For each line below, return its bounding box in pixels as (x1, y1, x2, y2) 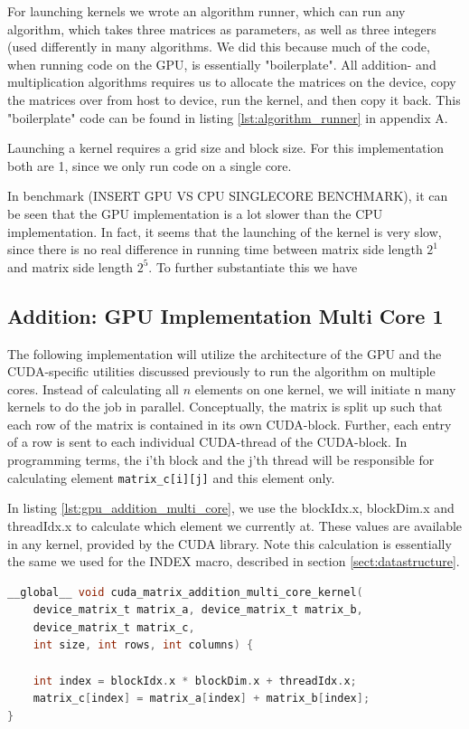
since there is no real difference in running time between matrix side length (7, 240, 423, 259)
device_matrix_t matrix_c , (33, 620, 195, 634)
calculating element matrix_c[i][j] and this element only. (7, 468, 335, 487)
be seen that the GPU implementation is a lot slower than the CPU (7, 204, 383, 222)
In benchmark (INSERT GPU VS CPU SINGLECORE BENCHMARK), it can (7, 186, 448, 205)
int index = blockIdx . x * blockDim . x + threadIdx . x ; (33, 674, 357, 687)
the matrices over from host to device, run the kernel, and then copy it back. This (7, 90, 461, 109)
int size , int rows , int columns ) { (33, 639, 254, 652)
